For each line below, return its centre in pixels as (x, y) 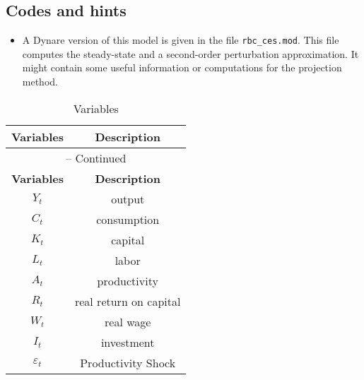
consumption (128, 219)
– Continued (96, 158)
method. (40, 82)
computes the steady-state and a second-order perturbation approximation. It (190, 53)
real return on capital (128, 301)
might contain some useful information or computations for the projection (182, 67)
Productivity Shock (128, 362)
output (128, 198)
